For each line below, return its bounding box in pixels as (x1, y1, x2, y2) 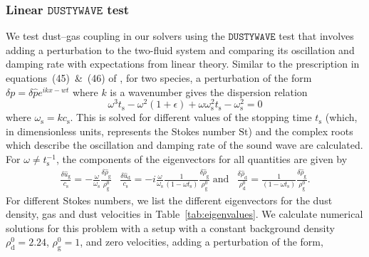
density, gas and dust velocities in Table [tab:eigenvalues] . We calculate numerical (6, 206, 363, 221)
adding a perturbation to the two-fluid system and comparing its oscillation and (6, 42, 355, 57)
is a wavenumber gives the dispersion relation (110, 84, 308, 99)
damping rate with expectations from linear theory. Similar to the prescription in (6, 56, 360, 71)
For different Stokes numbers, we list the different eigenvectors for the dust (6, 192, 333, 207)
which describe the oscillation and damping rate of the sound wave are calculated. (6, 137, 363, 152)
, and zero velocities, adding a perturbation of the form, (80, 234, 323, 249)
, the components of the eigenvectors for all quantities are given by (56, 152, 348, 167)
